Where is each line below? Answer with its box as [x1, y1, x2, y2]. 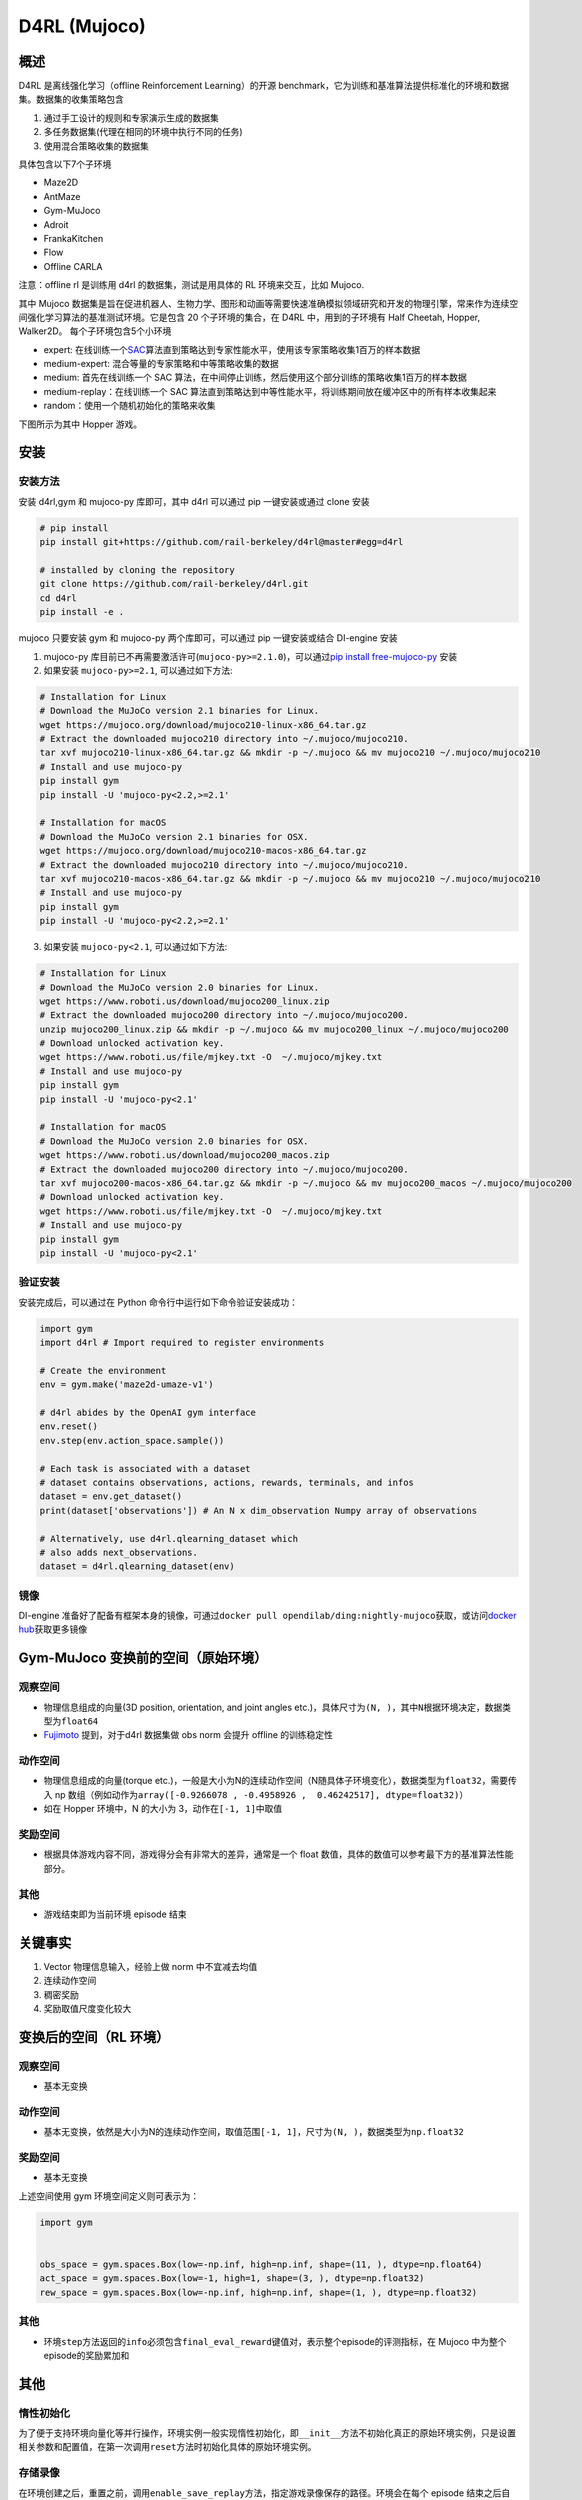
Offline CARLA [43, 260, 103, 272]
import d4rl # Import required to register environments [39, 1337, 325, 1349]
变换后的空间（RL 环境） [18, 2028, 170, 2045]
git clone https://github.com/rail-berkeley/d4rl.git [39, 578, 309, 590]
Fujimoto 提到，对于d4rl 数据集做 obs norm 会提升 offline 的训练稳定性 [43, 1729, 334, 1741]
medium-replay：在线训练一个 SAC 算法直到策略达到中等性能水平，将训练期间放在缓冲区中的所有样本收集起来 [43, 385, 497, 397]
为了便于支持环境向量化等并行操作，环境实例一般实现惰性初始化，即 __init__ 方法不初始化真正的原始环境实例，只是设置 [18, 2427, 517, 2439]
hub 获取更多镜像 [18, 1623, 88, 1635]
